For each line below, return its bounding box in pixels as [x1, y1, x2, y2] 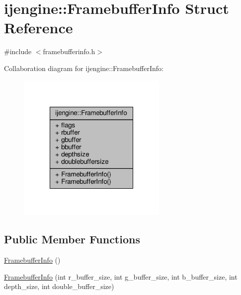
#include [4, 46, 32, 57]
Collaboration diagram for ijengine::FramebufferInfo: [4, 63, 163, 73]
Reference [4, 17, 73, 38]
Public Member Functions [4, 231, 140, 247]
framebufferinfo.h [43, 46, 95, 57]
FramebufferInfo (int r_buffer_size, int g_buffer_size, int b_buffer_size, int [4, 271, 238, 282]
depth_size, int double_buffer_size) [4, 281, 114, 292]
